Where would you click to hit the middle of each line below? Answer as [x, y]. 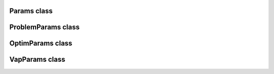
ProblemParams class [44, 27]
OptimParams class [41, 43]
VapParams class [37, 60]
